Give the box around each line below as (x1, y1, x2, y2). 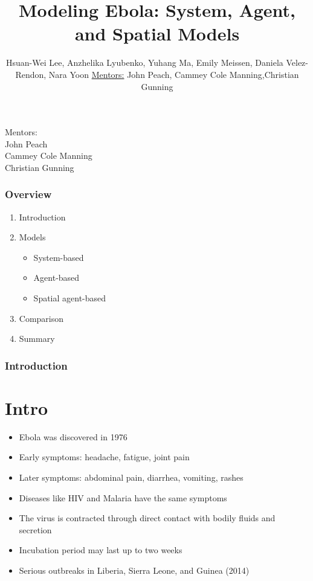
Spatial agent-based (33, 292, 106, 304)
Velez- (286, 56, 308, 69)
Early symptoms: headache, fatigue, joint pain (19, 451, 190, 463)
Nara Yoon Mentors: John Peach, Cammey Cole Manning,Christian (48, 68, 299, 80)
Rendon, (15, 68, 47, 80)
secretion (19, 523, 52, 536)
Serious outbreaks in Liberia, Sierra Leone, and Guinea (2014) (19, 563, 250, 576)
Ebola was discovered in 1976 (19, 430, 127, 443)
